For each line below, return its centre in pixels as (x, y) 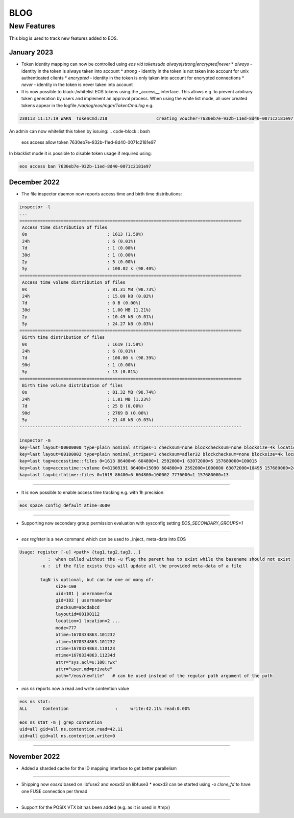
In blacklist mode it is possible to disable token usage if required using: (80, 153)
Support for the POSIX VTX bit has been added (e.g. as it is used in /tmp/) (96, 807)
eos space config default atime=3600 (65, 505)
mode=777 (66, 628)
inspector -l (35, 207)
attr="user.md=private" (84, 669)
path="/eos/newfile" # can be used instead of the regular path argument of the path (164, 676)
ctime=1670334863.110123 (85, 648)
